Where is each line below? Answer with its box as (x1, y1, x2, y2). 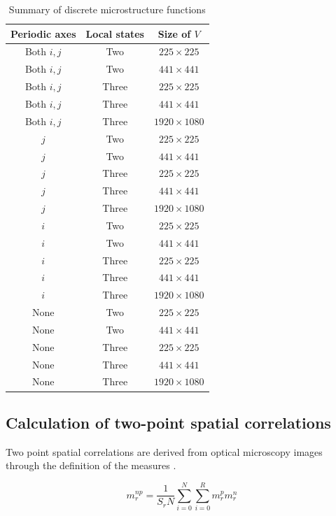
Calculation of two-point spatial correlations (6, 411, 331, 433)
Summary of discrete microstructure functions (8, 2, 206, 16)
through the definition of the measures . (6, 458, 176, 473)
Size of (157, 26, 191, 41)
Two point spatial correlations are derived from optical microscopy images (6, 444, 323, 459)
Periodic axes (10, 26, 76, 41)
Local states (85, 26, 144, 41)
